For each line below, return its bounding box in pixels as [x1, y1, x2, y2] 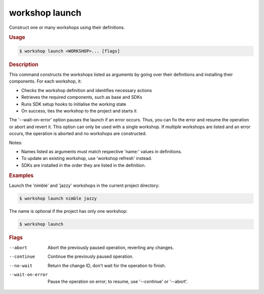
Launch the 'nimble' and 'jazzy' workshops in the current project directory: [9, 182, 160, 188]
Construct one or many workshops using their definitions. [9, 24, 125, 30]
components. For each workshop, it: [9, 78, 82, 84]
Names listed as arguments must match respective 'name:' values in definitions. [21, 148, 182, 154]
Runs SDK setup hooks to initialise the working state [21, 101, 127, 107]
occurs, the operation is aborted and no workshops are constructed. [9, 131, 147, 136]
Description [9, 61, 39, 68]
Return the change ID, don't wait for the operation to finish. [47, 262, 166, 269]
